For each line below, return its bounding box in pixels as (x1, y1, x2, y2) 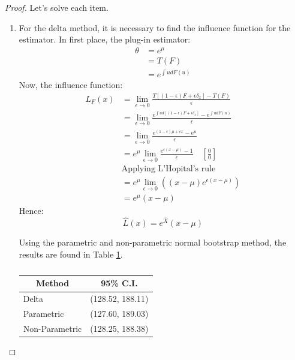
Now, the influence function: (19, 78, 123, 91)
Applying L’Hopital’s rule (121, 165, 216, 174)
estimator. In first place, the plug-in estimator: (19, 33, 191, 46)
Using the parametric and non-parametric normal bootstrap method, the (19, 236, 287, 249)
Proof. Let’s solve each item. (5, 1, 109, 13)
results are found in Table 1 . (19, 247, 123, 260)
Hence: (19, 204, 44, 217)
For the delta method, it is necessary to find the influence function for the (19, 21, 291, 34)
